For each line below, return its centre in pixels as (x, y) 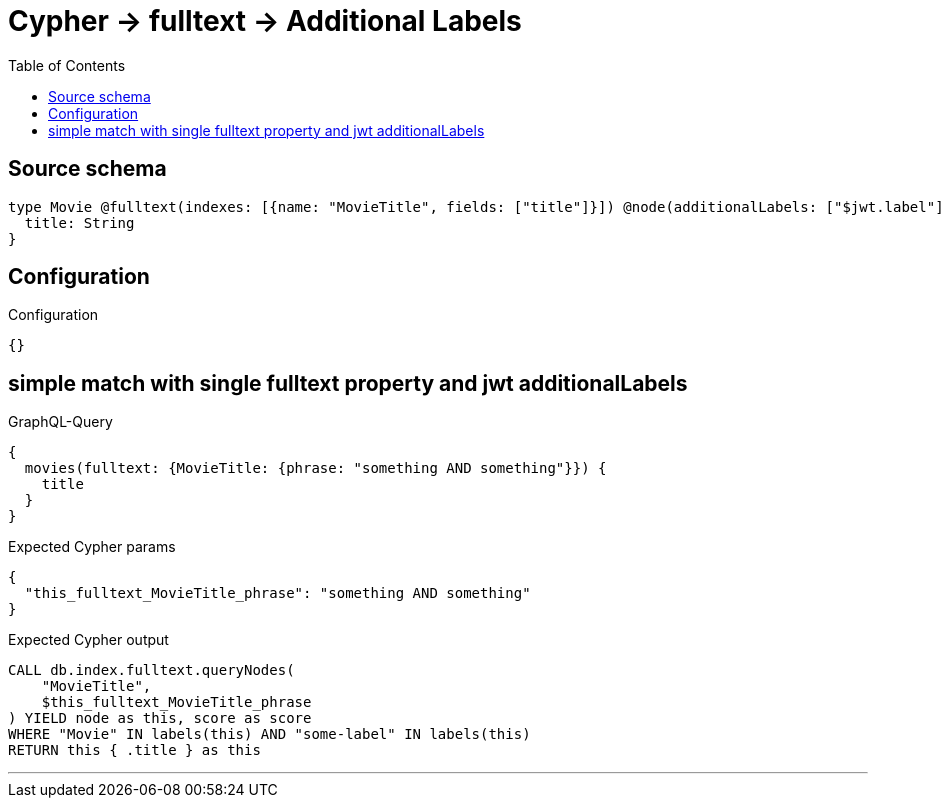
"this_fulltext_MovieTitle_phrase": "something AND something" (277, 593)
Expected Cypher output (88, 640)
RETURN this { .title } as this (134, 750)
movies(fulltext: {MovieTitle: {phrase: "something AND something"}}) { (315, 468)
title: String (79, 222)
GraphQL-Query (60, 422)
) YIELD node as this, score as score (160, 718)
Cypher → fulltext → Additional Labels (265, 21)
